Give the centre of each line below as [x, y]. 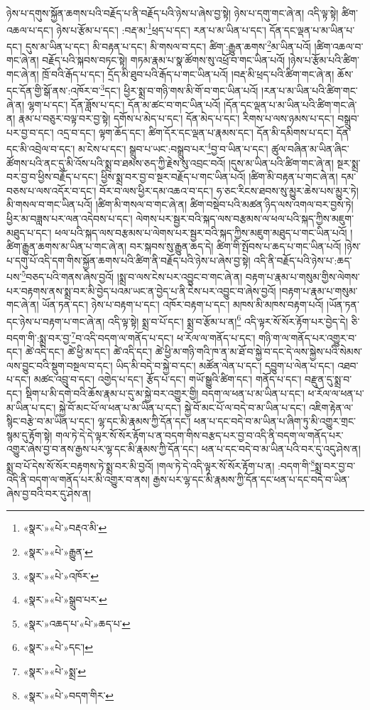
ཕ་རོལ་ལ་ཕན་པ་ [336, 393]
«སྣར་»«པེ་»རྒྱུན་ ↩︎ [58, 552]
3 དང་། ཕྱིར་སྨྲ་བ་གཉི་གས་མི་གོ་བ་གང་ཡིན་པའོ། [179, 89]
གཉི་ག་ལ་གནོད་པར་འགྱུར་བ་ [308, 337]
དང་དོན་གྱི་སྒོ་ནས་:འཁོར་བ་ [54, 90]
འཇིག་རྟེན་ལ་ [331, 407]
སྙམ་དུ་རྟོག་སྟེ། [29, 435]
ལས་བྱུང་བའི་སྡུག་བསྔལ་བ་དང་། [60, 365]
